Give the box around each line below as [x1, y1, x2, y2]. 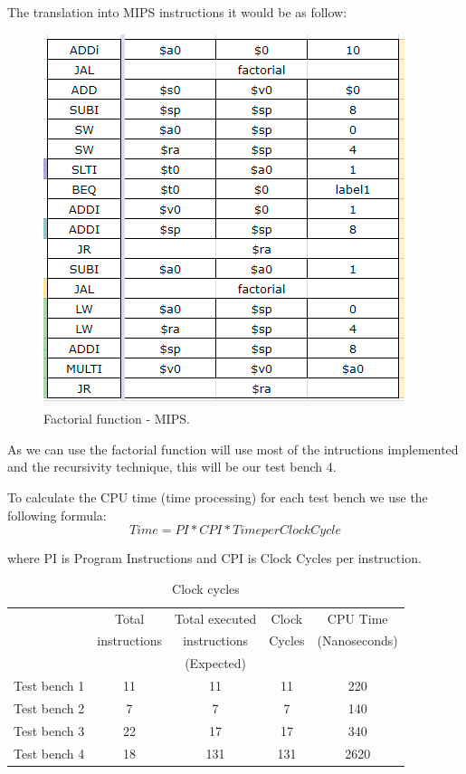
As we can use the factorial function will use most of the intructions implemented [7, 439, 459, 458]
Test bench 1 [14, 676, 85, 695]
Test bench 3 [14, 721, 85, 740]
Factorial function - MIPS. [43, 409, 190, 428]
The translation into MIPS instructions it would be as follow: [7, 3, 347, 21]
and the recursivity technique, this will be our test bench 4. [7, 457, 337, 476]
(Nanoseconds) [317, 631, 398, 650]
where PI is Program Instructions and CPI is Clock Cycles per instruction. [7, 549, 422, 568]
